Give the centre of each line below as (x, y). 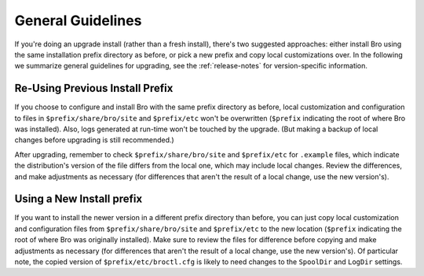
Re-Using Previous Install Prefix (94, 88)
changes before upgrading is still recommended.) (94, 140)
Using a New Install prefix (79, 199)
